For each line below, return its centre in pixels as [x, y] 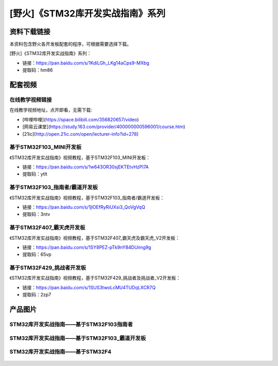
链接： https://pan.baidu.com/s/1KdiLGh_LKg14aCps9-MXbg [86, 63]
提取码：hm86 [38, 70]
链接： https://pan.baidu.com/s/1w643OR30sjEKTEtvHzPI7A [85, 167]
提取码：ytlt [35, 174]
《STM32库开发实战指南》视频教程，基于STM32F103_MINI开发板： [80, 158]
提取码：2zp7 [37, 295]
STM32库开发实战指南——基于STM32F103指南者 [71, 324]
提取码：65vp [37, 254]
